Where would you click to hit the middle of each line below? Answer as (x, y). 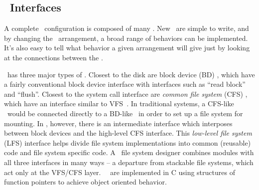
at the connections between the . (54, 57)
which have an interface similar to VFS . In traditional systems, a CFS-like (119, 103)
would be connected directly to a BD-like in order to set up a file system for (125, 113)
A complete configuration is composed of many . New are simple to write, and (127, 28)
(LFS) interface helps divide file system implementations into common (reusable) (128, 142)
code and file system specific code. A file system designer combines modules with (129, 152)
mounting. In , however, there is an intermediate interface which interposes (118, 123)
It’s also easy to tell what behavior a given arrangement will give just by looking (127, 48)
